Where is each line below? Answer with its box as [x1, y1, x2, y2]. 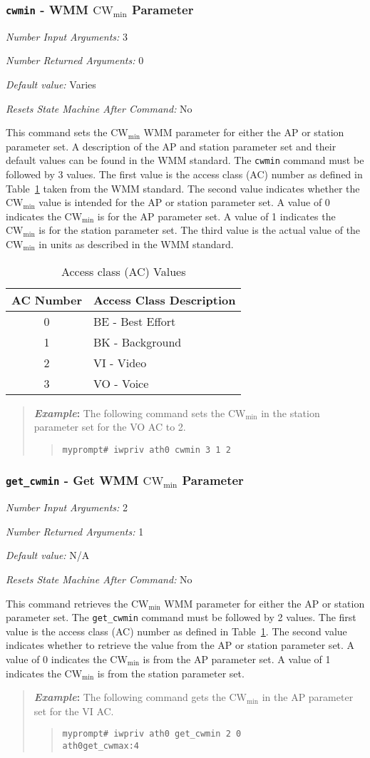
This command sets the [6, 125, 108, 140]
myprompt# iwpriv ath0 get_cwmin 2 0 [62, 729, 242, 739]
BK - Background [93, 333, 182, 350]
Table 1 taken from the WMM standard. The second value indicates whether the [6, 180, 360, 195]
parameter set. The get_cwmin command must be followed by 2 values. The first [6, 610, 356, 625]
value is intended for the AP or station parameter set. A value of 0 [38, 195, 330, 210]
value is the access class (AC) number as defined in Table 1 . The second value [6, 623, 347, 638]
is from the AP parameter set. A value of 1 [143, 652, 331, 666]
